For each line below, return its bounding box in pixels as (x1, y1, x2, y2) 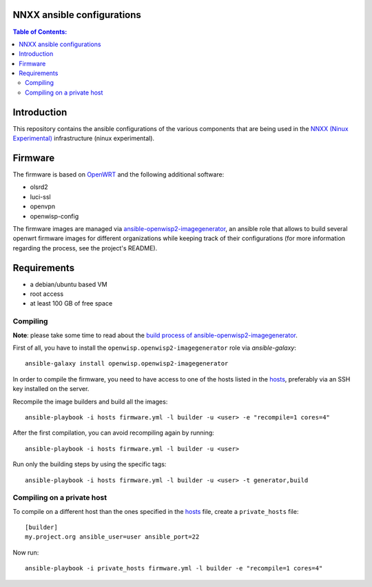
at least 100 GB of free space (30, 299, 113, 308)
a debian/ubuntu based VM (30, 280, 107, 288)
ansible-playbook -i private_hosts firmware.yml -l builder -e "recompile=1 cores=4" (25, 564, 323, 573)
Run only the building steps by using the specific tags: (12, 460, 167, 468)
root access (30, 290, 64, 298)
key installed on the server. (12, 385, 90, 393)
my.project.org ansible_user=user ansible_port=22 (25, 533, 200, 541)
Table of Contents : (12, 28, 68, 36)
